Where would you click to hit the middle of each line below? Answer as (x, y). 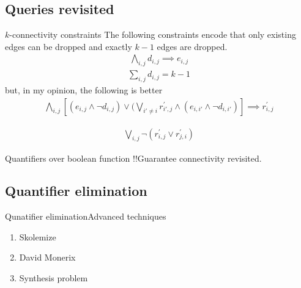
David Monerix (47, 257)
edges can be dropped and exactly (69, 46)
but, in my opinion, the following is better (84, 90)
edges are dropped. (192, 46)
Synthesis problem (54, 278)
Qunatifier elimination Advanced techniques (86, 216)
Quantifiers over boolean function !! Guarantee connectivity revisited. (133, 158)
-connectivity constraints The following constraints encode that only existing (153, 34)
